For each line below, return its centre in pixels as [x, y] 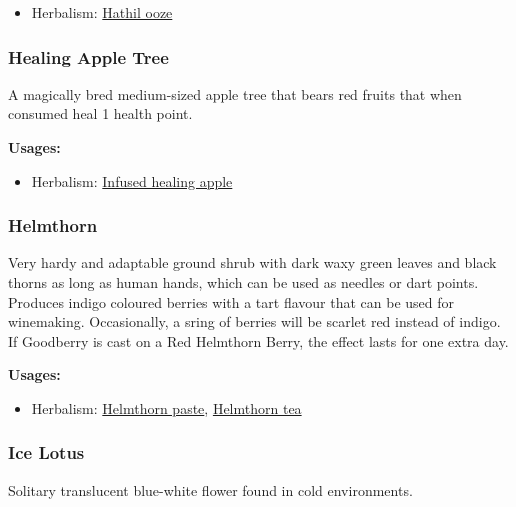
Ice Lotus [46, 452]
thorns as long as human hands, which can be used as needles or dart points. [243, 282]
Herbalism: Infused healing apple [132, 180]
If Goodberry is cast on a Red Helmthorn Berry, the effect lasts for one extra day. [258, 340]
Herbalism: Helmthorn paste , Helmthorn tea [166, 407]
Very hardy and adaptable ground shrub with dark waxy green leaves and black [252, 262]
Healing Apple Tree [88, 56]
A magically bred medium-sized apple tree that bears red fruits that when [235, 93]
